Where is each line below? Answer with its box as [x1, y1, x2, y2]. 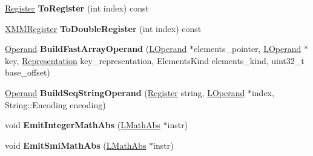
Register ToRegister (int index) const [5, 2, 149, 14]
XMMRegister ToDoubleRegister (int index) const [5, 22, 202, 34]
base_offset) [5, 66, 50, 79]
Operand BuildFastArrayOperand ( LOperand [5, 42, 187, 55]
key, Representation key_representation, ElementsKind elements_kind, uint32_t [5, 54, 305, 67]
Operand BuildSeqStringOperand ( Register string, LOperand [5, 86, 245, 99]
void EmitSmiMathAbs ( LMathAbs [5, 138, 147, 151]
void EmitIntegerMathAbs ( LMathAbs [5, 119, 160, 131]
